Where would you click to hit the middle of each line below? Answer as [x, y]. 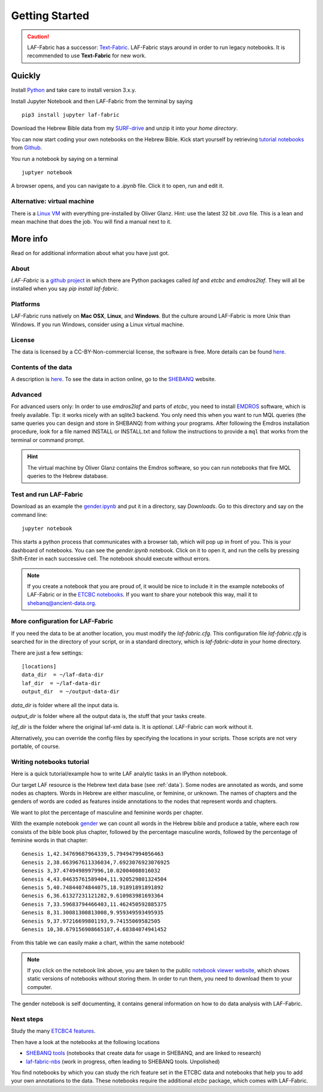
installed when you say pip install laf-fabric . [65, 289]
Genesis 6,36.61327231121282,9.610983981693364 [93, 896]
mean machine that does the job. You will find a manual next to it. [91, 221]
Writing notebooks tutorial [50, 762]
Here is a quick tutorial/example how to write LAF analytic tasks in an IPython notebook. [119, 774]
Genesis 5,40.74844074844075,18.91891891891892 [93, 887]
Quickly [26, 76]
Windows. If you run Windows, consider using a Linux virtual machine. [98, 324]
